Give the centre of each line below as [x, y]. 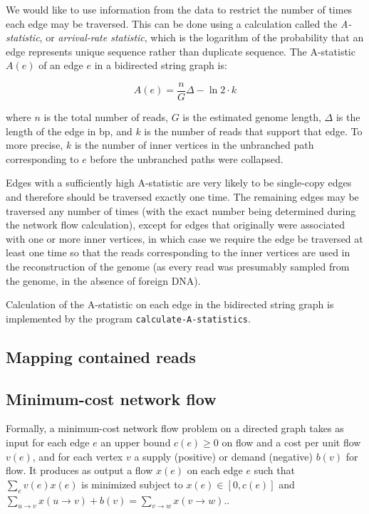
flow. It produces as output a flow [79, 470]
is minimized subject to [132, 484]
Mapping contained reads [101, 356]
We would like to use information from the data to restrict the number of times [179, 9]
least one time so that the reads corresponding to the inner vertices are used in [178, 252]
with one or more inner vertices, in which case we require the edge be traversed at [184, 238]
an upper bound [136, 442]
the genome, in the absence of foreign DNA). [103, 280]
